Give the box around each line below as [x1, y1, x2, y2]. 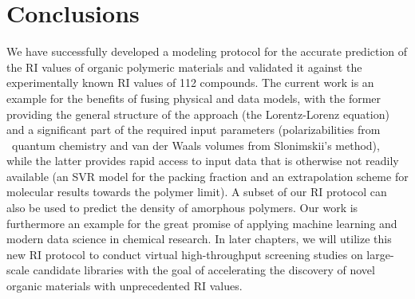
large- [366, 246, 394, 262]
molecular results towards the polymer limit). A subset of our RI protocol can [6, 183, 387, 200]
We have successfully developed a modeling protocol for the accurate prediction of [6, 43, 408, 60]
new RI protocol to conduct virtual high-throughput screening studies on [6, 246, 363, 262]
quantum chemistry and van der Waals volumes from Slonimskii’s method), [11, 136, 380, 153]
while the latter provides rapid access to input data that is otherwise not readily [6, 152, 399, 169]
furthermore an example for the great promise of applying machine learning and [6, 214, 397, 231]
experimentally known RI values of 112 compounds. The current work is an [6, 74, 374, 91]
